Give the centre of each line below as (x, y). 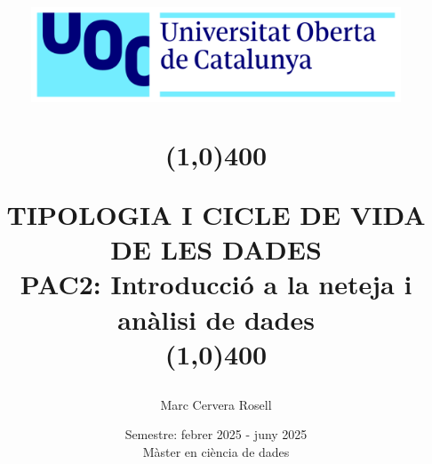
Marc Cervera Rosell (216, 404)
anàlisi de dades (216, 319)
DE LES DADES (216, 249)
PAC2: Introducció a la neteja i (216, 284)
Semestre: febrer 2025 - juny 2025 (216, 434)
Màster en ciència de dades (216, 452)
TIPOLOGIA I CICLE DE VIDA (216, 214)
